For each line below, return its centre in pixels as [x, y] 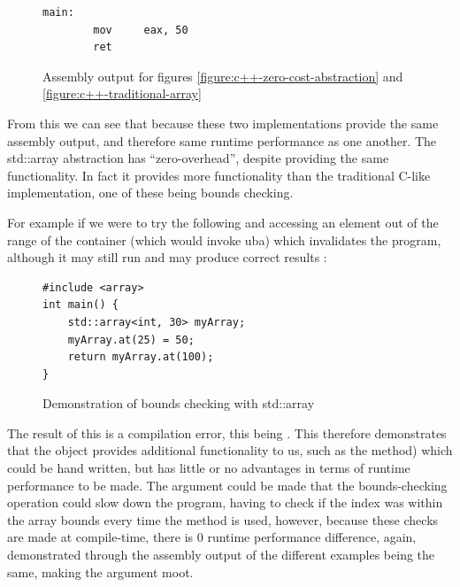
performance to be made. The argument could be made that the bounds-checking [227, 485]
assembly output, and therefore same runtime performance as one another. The [222, 140]
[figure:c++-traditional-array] [122, 93]
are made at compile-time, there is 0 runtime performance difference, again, [212, 537]
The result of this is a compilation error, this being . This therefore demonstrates [227, 433]
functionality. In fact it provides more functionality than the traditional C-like [219, 175]
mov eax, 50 [141, 30]
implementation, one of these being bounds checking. [150, 193]
